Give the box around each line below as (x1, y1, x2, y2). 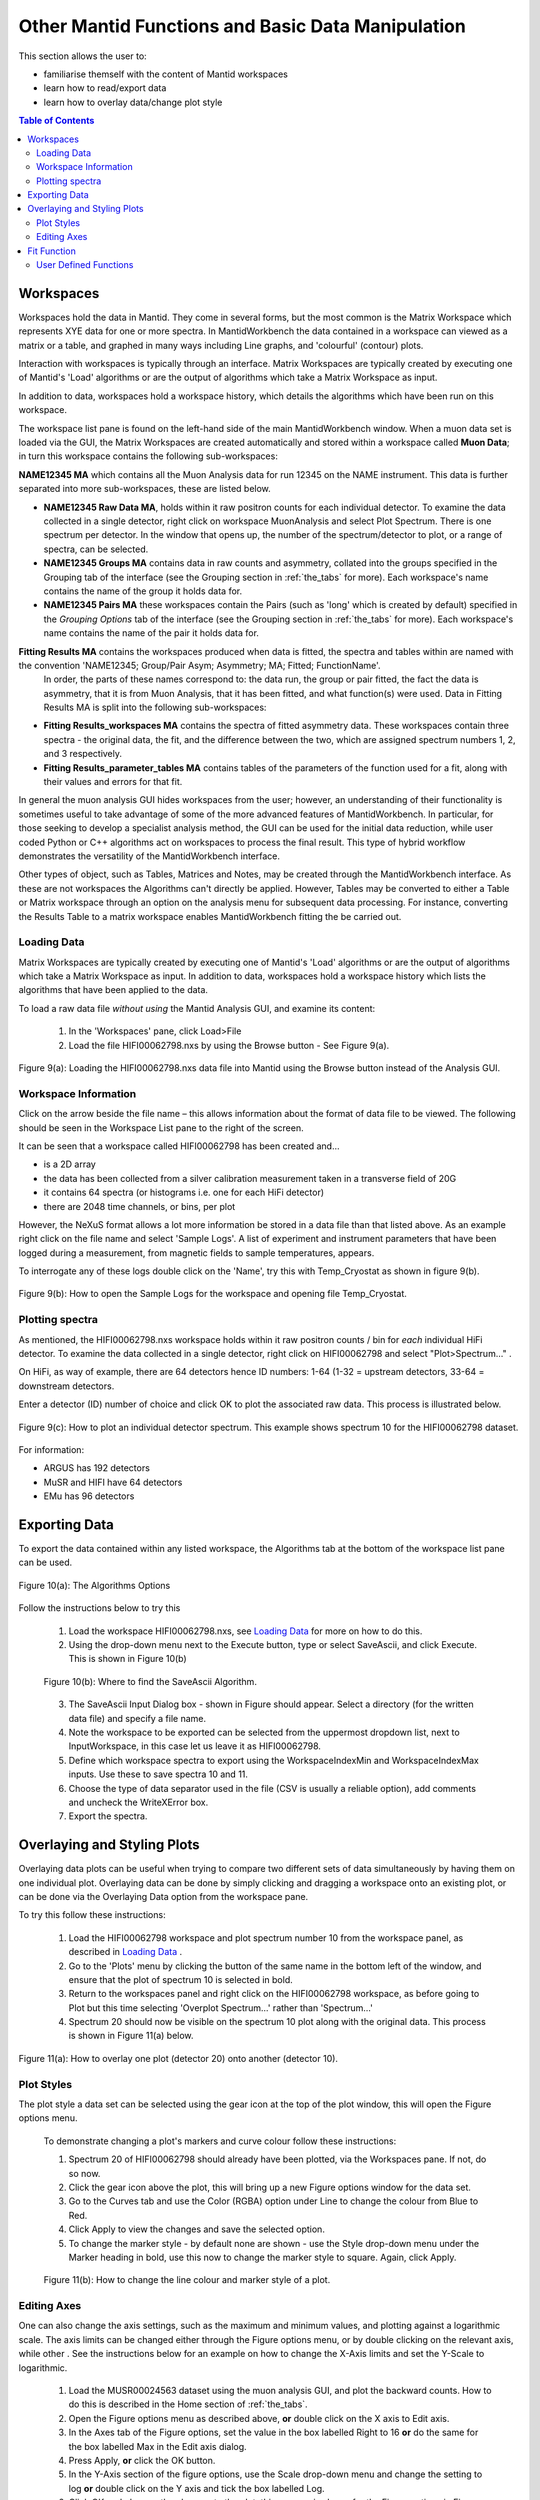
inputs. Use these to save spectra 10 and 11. (68, 1768, 249, 1780)
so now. (68, 2167, 101, 2179)
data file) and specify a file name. (68, 1712, 207, 1724)
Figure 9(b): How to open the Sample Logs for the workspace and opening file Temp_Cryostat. (18, 1288, 407, 1300)
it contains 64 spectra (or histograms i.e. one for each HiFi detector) (43, 1186, 325, 1199)
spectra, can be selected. (43, 543, 149, 555)
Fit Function (27, 245, 77, 257)
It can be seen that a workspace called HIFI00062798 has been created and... (18, 1140, 340, 1152)
